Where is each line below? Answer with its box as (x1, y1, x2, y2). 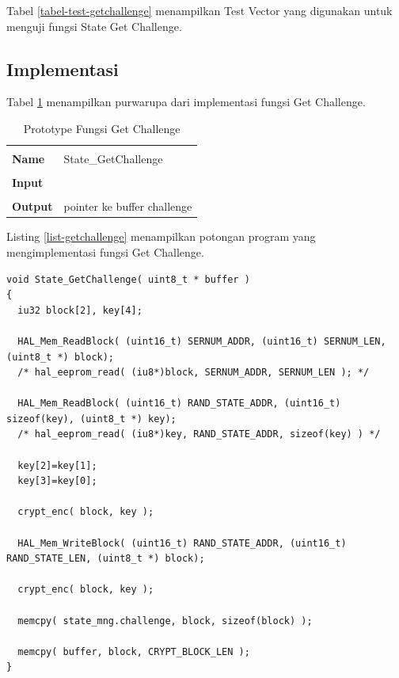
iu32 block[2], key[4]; (17, 304, 142, 316)
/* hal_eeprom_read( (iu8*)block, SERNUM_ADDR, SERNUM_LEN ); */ (17, 367, 370, 379)
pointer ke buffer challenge (63, 198, 192, 215)
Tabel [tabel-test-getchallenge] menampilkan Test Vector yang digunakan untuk (6, 2, 393, 18)
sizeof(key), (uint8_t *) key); (6, 413, 177, 425)
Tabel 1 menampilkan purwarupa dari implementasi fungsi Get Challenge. (6, 93, 366, 110)
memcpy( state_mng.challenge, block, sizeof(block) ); (17, 615, 313, 627)
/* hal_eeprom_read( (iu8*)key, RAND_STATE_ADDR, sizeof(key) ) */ (17, 429, 381, 440)
